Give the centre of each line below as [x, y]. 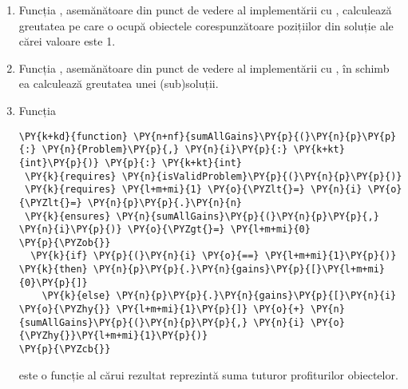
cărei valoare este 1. [67, 41]
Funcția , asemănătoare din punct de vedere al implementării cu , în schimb [204, 67]
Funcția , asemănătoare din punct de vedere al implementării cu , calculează [205, 10]
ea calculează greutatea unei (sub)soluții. [119, 83]
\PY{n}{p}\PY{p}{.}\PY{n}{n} [164, 202]
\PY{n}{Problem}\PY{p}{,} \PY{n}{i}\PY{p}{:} [165, 150]
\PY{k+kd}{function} [73, 136]
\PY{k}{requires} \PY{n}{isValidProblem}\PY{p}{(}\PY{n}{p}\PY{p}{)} [213, 176]
